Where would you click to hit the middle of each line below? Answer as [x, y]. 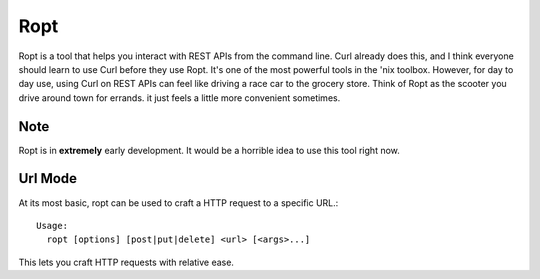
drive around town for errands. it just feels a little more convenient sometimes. [179, 97]
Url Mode [48, 178]
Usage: [52, 225]
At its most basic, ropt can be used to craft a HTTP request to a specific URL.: [178, 202]
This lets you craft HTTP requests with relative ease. [126, 262]
